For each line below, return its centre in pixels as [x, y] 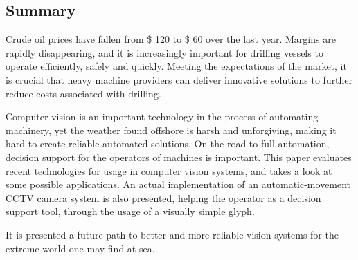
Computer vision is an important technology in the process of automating [162, 117]
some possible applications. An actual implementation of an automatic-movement [178, 184]
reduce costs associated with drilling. [83, 93]
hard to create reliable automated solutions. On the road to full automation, [168, 143]
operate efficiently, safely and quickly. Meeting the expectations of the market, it [176, 66]
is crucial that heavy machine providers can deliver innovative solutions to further [179, 79]
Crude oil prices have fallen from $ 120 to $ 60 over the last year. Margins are [171, 39]
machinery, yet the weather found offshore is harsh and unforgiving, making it [171, 130]
